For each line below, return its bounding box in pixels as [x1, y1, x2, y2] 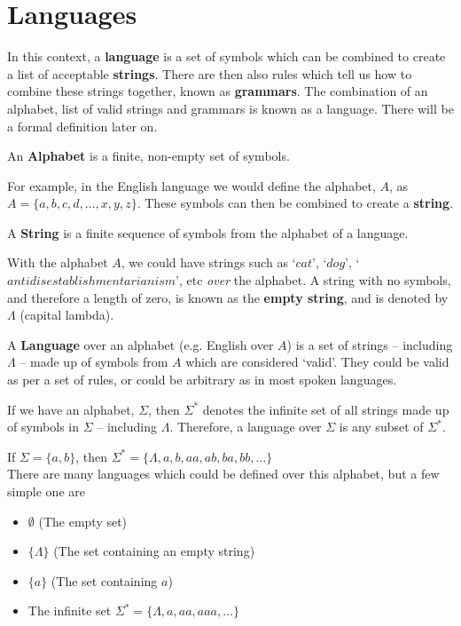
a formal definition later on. [7, 116, 158, 135]
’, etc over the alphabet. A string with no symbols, [176, 271, 451, 289]
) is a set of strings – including [286, 335, 453, 353]
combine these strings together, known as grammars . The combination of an [7, 82, 428, 100]
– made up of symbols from [20, 353, 168, 371]
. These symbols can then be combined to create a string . [137, 194, 454, 212]
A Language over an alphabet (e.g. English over [7, 335, 274, 353]
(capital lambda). [20, 305, 114, 324]
